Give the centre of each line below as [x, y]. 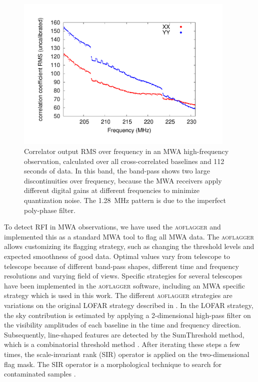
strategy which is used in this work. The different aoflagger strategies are [118, 295]
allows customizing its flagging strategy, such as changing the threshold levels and [129, 246]
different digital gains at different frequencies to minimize [112, 190]
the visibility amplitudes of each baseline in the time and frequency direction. [122, 325]
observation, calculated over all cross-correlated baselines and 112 [124, 161]
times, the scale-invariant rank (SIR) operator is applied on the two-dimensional [127, 354]
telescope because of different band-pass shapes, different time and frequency [121, 266]
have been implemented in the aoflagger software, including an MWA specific [124, 285]
